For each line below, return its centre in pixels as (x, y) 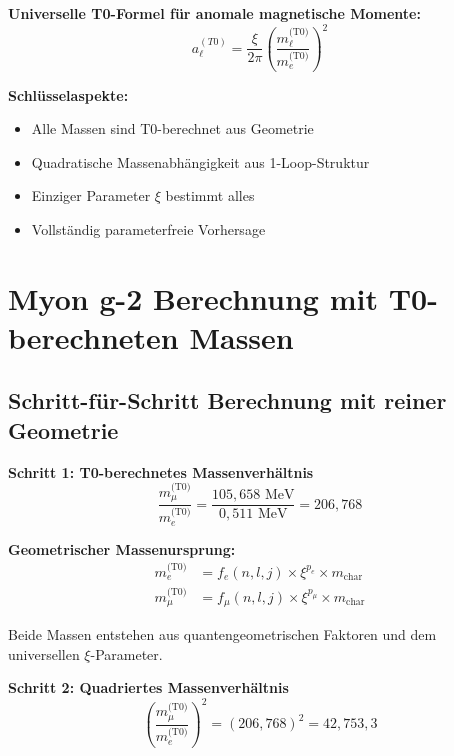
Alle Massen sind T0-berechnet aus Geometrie (172, 128)
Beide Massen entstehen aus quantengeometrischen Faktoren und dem (222, 634)
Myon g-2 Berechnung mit (193, 297)
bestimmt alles (210, 195)
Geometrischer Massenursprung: (122, 548)
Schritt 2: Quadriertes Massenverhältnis (148, 687)
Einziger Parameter (91, 195)
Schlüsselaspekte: (68, 94)
